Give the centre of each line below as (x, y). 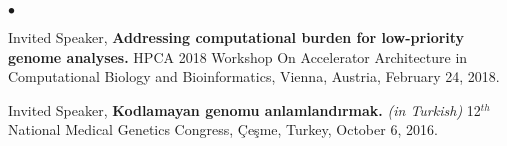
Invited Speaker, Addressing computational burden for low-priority (236, 37)
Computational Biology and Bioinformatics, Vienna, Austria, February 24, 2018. (254, 76)
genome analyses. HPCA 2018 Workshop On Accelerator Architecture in (238, 56)
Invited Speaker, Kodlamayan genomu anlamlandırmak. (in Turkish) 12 (244, 109)
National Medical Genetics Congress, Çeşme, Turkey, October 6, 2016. (223, 129)
